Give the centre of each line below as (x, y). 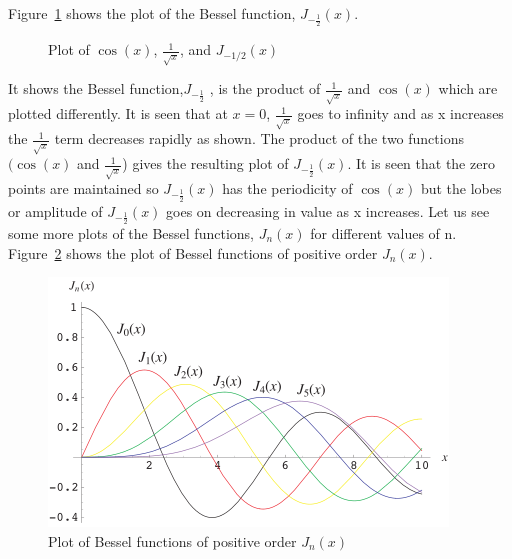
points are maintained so (83, 188)
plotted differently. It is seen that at (118, 113)
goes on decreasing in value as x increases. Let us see (328, 210)
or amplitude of (55, 210)
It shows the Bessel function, (96, 88)
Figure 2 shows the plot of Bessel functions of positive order (193, 252)
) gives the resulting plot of (205, 163)
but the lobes (461, 188)
